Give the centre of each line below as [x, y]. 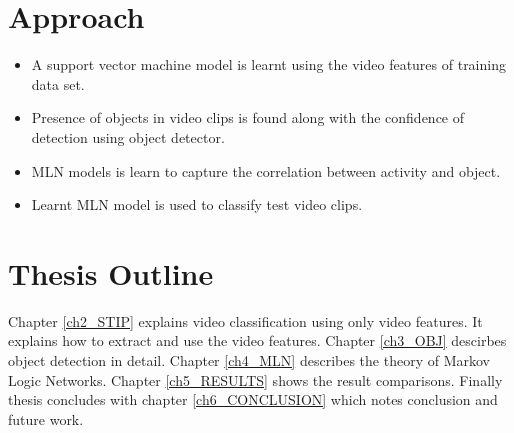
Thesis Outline [111, 272]
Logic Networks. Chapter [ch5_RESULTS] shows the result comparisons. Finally [255, 379]
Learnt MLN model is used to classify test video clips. [197, 204]
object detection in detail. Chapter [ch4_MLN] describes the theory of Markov [249, 360]
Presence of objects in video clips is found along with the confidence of [248, 117]
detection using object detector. [128, 136]
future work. [46, 418]
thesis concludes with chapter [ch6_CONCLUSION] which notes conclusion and [253, 399]
